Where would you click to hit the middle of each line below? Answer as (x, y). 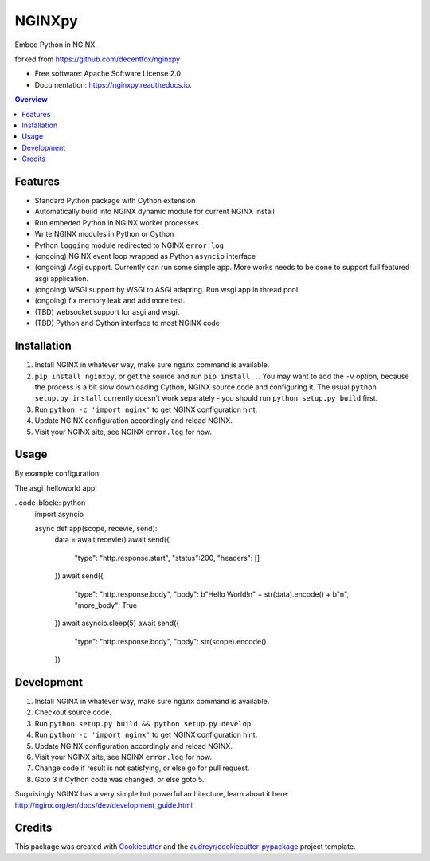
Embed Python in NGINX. (56, 45)
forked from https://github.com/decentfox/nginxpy (98, 59)
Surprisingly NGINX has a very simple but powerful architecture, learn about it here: (152, 794)
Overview (31, 100)
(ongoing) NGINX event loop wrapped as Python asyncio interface (145, 256)
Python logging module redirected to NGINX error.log (129, 245)
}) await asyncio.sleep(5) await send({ (117, 623)
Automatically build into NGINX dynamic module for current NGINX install (154, 212)
